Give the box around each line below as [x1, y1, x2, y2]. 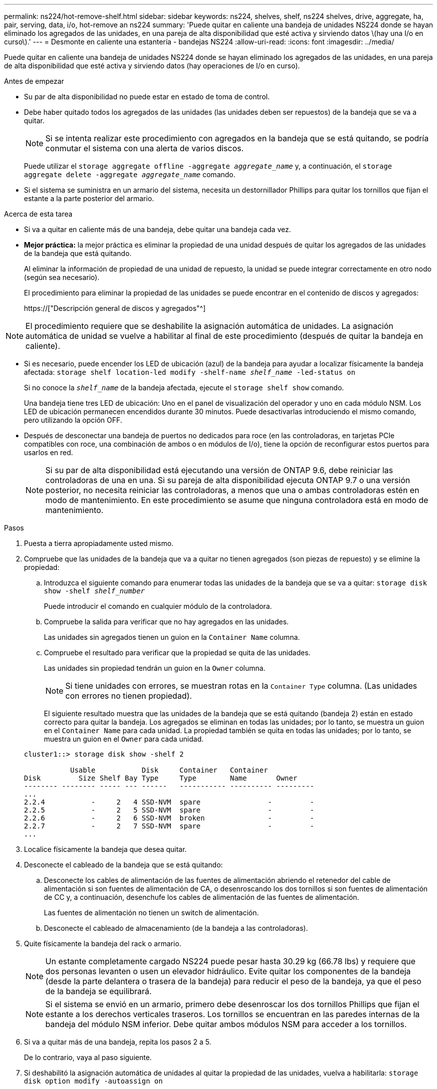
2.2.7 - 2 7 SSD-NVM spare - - [24, 822, 314, 830]
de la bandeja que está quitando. [24, 249, 132, 258]
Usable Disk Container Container [70, 766, 268, 774]
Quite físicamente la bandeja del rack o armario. [24, 939, 182, 948]
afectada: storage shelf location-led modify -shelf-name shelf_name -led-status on [24, 368, 356, 376]
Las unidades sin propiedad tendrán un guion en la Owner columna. [44, 664, 265, 672]
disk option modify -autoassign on [24, 1077, 163, 1085]
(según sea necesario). [24, 273, 100, 281]
